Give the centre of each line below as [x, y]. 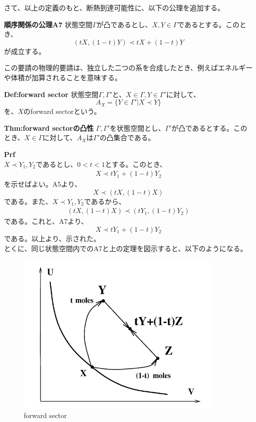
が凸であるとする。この [209, 128]
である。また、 [28, 201]
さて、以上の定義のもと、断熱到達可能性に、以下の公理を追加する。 [114, 7]
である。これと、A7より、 [46, 221]
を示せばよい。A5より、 [43, 184]
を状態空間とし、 [137, 128]
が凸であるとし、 [124, 24]
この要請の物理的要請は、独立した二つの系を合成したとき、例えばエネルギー [128, 68]
